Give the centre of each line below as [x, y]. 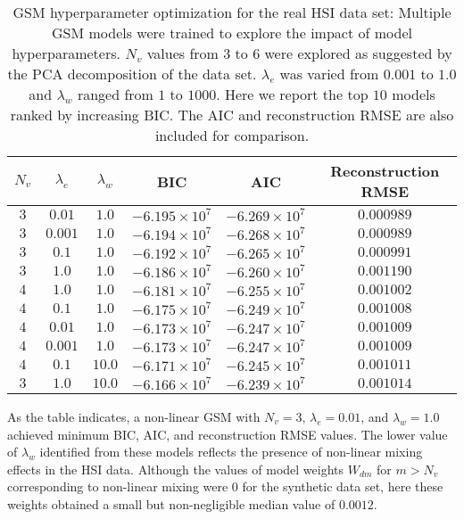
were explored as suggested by [358, 53]
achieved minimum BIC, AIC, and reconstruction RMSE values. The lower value [228, 434]
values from [182, 53]
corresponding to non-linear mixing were [118, 486]
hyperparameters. [66, 53]
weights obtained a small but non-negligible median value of [171, 503]
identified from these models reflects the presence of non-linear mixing [231, 452]
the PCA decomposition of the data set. [132, 74]
